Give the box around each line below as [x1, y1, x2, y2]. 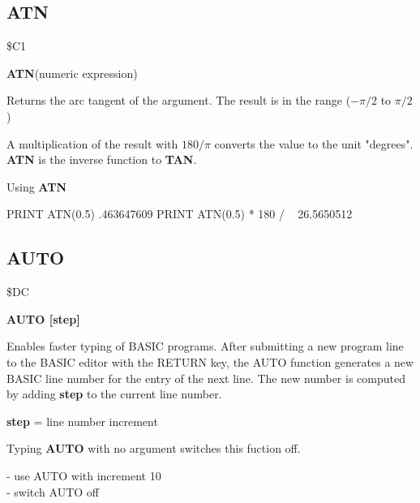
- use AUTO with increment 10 [6, 466, 161, 484]
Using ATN [6, 178, 66, 195]
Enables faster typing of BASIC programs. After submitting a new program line [6, 337, 404, 355]
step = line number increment [6, 412, 158, 429]
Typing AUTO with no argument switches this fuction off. [6, 440, 301, 457]
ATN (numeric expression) [6, 64, 138, 81]
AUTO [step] [6, 310, 80, 327]
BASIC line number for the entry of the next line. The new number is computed [6, 369, 405, 386]
